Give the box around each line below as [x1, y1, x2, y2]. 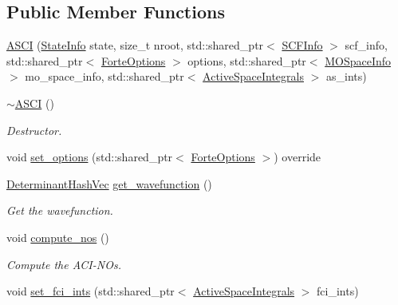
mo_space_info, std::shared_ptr [25, 68, 184, 85]
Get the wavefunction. [6, 202, 113, 219]
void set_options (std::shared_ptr [6, 149, 173, 165]
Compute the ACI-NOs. [6, 255, 121, 272]
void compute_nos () [6, 228, 109, 245]
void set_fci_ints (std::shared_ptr [6, 283, 175, 299]
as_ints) [325, 68, 367, 85]
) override [274, 149, 321, 165]
